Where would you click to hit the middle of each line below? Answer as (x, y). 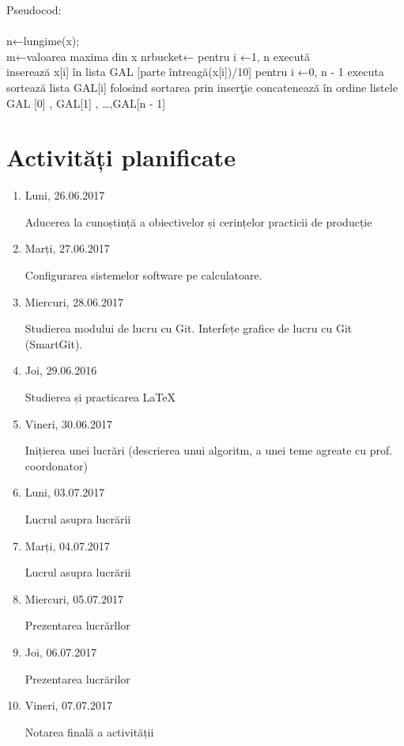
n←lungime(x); (43, 41)
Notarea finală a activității (89, 731)
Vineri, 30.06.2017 (68, 423)
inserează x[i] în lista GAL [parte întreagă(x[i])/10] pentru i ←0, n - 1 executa (195, 72)
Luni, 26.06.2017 (65, 195)
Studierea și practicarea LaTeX (100, 397)
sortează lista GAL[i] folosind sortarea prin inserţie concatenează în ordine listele (202, 87)
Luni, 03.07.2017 (65, 492)
